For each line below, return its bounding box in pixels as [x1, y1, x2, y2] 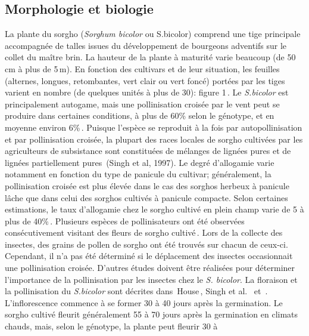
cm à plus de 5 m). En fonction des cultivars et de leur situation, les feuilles [5, 62, 280, 75]
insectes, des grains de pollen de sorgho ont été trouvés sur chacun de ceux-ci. [5, 238, 288, 250]
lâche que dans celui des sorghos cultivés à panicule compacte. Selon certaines [5, 191, 288, 204]
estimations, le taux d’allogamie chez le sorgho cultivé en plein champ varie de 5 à [5, 203, 304, 215]
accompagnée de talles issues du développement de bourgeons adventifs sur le [5, 39, 287, 51]
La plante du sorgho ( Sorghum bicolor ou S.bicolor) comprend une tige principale [5, 27, 301, 40]
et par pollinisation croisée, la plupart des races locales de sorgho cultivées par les [5, 132, 303, 145]
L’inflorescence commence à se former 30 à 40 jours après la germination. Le [5, 296, 283, 309]
